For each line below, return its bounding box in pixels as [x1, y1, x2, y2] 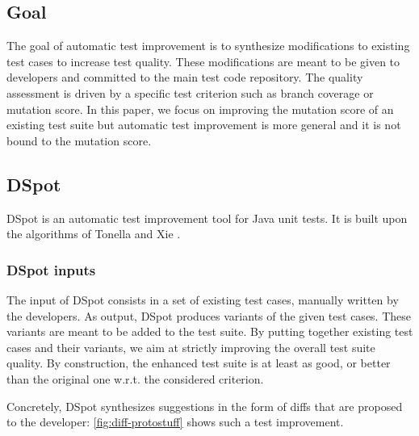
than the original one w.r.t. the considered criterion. [6, 370, 264, 387]
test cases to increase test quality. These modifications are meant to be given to [6, 52, 400, 69]
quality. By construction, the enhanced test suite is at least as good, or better [6, 354, 391, 371]
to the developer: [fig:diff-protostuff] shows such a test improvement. [6, 413, 344, 430]
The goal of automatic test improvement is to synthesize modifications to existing [6, 37, 410, 54]
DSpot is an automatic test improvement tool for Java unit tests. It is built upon [6, 209, 408, 226]
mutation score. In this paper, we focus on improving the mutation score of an [6, 100, 394, 117]
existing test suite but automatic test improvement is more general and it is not [6, 116, 401, 133]
